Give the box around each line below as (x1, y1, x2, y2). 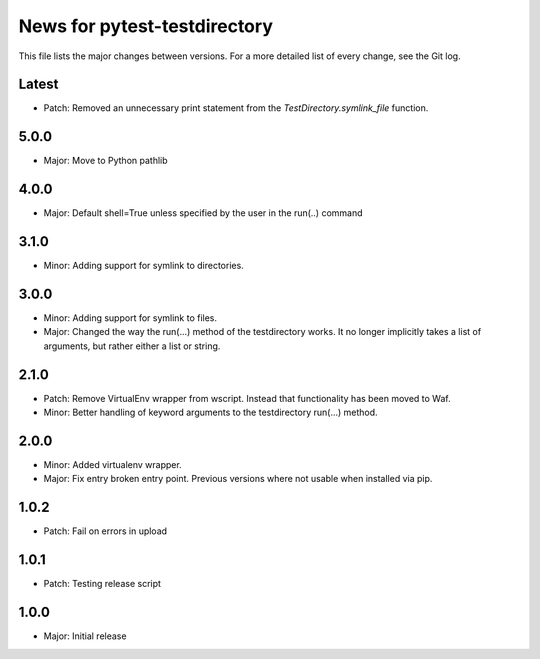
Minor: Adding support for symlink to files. (43, 312, 218, 324)
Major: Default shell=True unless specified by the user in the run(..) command (43, 207, 364, 219)
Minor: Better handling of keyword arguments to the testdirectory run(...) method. (43, 406, 379, 419)
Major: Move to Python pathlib (43, 155, 169, 167)
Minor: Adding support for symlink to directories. (43, 260, 244, 272)
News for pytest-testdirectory (18, 15, 274, 37)
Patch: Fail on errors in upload (43, 525, 168, 537)
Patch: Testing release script (43, 578, 162, 590)
